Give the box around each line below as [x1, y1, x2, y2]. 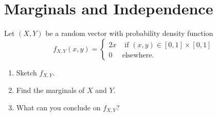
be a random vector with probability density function [45, 28, 213, 38]
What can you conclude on [16, 102, 101, 112]
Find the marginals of [16, 85, 85, 95]
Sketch [16, 67, 37, 77]
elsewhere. [122, 51, 154, 59]
